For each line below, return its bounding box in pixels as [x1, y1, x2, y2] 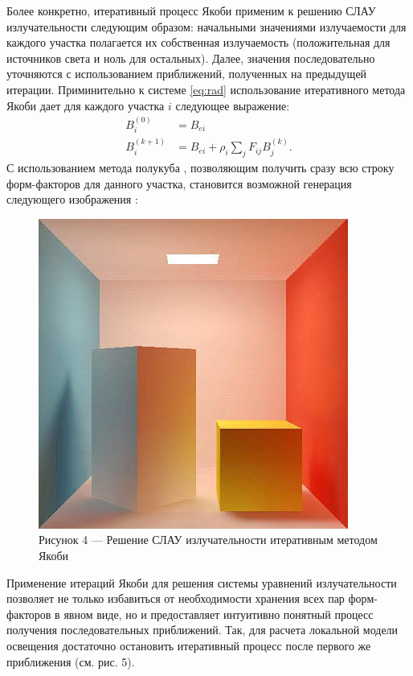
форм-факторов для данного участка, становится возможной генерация [6, 175, 352, 192]
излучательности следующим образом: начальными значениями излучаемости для [6, 18, 407, 35]
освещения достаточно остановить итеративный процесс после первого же [6, 637, 371, 653]
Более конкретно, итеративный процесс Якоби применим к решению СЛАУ [6, 2, 376, 19]
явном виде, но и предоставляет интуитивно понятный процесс [63, 605, 374, 622]
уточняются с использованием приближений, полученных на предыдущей [6, 65, 367, 82]
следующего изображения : [6, 191, 138, 208]
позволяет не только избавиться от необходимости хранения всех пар [6, 590, 345, 607]
